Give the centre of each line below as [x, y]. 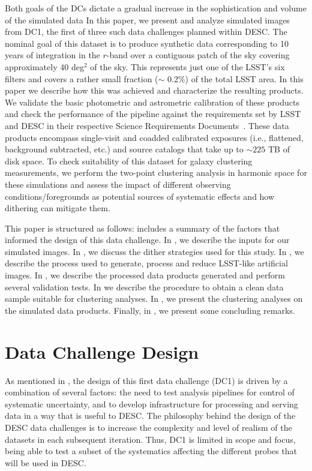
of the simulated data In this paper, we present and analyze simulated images [147, 19]
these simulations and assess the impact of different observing [118, 184]
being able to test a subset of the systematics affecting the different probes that [151, 451]
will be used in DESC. [46, 462]
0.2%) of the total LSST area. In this [235, 78]
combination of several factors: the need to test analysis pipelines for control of [150, 392]
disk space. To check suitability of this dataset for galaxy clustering [129, 160]
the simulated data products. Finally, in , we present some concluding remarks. [150, 310]
